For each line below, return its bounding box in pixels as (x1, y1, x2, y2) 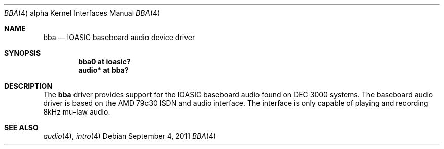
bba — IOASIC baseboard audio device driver (43, 33, 195, 42)
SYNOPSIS (4, 49, 41, 57)
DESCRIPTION (4, 82, 53, 90)
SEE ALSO (4, 123, 39, 132)
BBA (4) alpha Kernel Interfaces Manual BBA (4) (4, 9, 160, 17)
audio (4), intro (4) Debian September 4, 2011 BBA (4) (43, 132, 216, 140)
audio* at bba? (78, 66, 129, 74)
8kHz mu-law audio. (43, 107, 110, 116)
